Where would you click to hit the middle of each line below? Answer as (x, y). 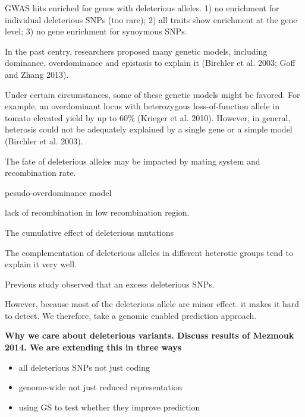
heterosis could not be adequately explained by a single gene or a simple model (149, 129)
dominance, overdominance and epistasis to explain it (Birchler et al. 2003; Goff (150, 63)
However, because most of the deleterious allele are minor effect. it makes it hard (152, 304)
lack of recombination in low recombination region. (97, 212)
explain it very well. (41, 264)
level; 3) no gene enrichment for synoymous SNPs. (96, 31)
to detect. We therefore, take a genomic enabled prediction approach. (131, 315)
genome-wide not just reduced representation (100, 387)
